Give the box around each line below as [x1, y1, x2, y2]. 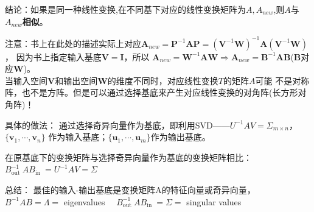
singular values [186, 195, 242, 208]
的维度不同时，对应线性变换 [107, 74, 218, 87]
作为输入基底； [48, 130, 108, 143]
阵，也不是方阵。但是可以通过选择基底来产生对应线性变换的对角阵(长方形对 [5, 86, 307, 99]
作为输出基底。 [150, 130, 211, 143]
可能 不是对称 [255, 74, 310, 87]
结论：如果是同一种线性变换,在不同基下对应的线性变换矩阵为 [5, 3, 246, 15]
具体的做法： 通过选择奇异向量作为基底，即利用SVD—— [5, 118, 230, 131]
